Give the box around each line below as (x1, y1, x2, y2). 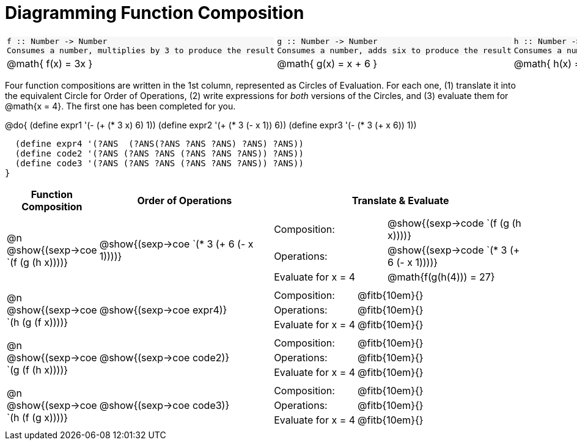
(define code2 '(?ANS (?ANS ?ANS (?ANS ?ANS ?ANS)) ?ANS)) (15, 148, 304, 158)
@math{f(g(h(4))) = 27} (388, 270, 495, 283)
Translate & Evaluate (351, 194, 449, 207)
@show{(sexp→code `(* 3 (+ (388, 243, 520, 256)
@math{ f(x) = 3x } (7, 57, 93, 70)
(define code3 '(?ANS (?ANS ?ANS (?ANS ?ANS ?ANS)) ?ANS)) (15, 158, 304, 168)
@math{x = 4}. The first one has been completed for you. (5, 100, 236, 111)
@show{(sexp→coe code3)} (99, 399, 230, 411)
